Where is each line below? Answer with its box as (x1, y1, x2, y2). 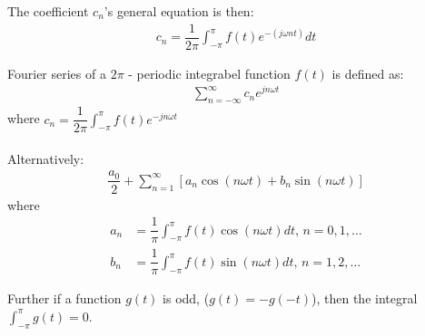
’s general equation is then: (104, 2, 254, 20)
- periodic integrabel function (128, 63, 291, 82)
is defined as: (331, 63, 404, 82)
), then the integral (311, 289, 418, 308)
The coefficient (7, 2, 89, 20)
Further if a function (7, 289, 122, 308)
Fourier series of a (7, 63, 106, 82)
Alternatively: (7, 149, 84, 168)
